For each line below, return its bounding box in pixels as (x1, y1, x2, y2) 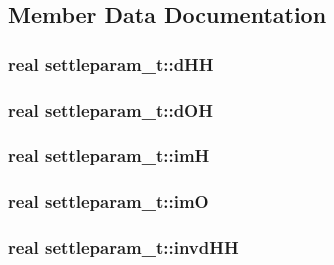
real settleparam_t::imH (8, 143, 210, 168)
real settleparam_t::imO (8, 189, 209, 214)
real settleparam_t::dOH (8, 97, 213, 122)
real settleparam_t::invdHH (8, 235, 239, 260)
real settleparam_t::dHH (8, 51, 214, 76)
